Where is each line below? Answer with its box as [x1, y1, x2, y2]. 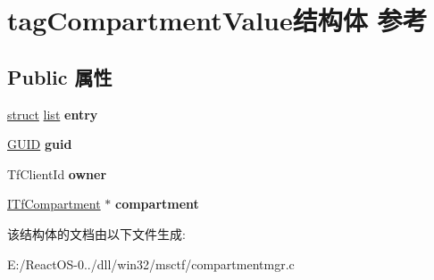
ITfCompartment [7, 194, 101, 213]
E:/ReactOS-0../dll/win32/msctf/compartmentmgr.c [7, 254, 295, 273]
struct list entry [7, 104, 98, 123]
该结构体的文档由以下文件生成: [7, 224, 186, 243]
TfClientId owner [7, 164, 107, 183]
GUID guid [7, 135, 72, 153]
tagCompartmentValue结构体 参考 [7, 2, 428, 38]
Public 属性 [7, 62, 113, 90]
